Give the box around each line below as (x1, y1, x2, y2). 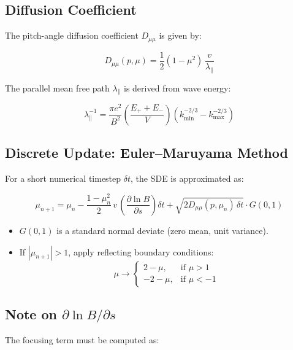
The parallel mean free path (5, 81, 110, 94)
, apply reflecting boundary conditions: (68, 245, 214, 258)
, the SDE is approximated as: (131, 172, 244, 185)
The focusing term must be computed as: (5, 333, 159, 346)
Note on (5, 304, 57, 323)
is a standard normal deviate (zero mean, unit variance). (56, 224, 268, 236)
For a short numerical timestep (5, 172, 121, 185)
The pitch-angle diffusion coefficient (5, 29, 139, 42)
